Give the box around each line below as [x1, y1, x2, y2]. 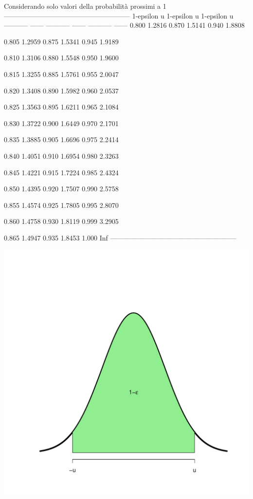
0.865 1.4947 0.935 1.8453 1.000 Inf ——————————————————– [4, 232, 236, 242]
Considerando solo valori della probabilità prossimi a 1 [4, 1, 166, 11]
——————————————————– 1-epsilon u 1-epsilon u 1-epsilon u [4, 10, 234, 20]
